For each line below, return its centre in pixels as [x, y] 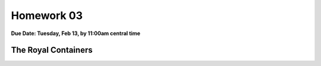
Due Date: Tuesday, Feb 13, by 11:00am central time [76, 33]
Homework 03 [47, 15]
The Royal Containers [52, 50]
